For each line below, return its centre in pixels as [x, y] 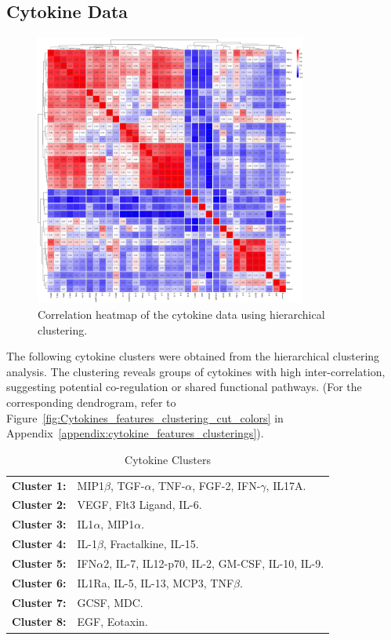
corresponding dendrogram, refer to [91, 402]
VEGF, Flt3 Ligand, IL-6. [139, 505]
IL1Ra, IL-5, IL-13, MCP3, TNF [156, 582]
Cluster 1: [39, 485]
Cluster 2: [39, 505]
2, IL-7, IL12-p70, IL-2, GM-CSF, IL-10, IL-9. [214, 563]
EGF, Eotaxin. [112, 622]
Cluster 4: [39, 544]
